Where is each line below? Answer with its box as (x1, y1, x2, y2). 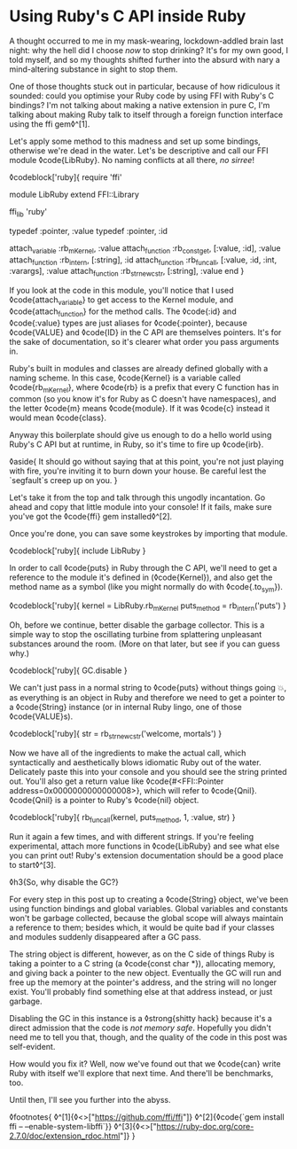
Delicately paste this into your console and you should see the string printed (9, 766, 287, 777)
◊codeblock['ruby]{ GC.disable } (9, 665, 128, 676)
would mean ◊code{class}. (9, 412, 107, 423)
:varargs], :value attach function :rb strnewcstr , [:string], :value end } (9, 266, 245, 278)
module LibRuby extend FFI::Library (9, 189, 140, 199)
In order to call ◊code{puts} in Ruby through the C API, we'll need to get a (9, 562, 277, 573)
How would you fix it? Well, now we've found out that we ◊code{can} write (9, 1058, 281, 1069)
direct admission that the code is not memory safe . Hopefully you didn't (9, 1022, 272, 1033)
